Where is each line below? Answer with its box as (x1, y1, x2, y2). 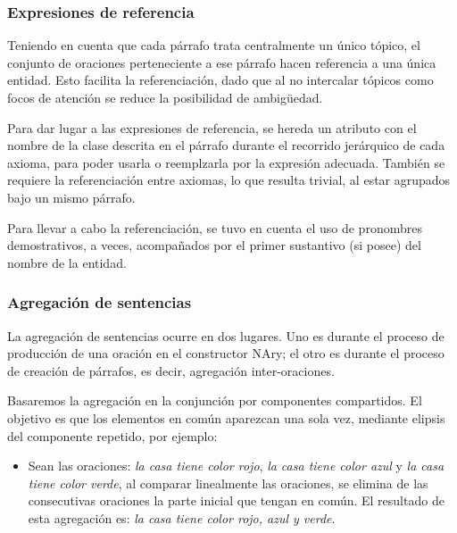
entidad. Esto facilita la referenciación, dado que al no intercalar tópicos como (7, 71, 434, 89)
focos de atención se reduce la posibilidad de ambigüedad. (7, 88, 323, 106)
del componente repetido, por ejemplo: (7, 426, 218, 445)
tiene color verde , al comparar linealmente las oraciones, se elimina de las (28, 473, 428, 492)
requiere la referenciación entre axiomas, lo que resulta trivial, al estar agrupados (7, 171, 451, 189)
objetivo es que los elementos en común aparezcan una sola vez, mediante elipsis (7, 408, 445, 427)
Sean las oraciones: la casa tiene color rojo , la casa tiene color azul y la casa (28, 456, 445, 475)
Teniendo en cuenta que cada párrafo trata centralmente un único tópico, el (7, 36, 420, 54)
